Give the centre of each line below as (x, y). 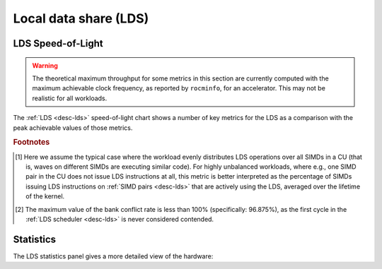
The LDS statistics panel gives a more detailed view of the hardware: (113, 256)
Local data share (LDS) (81, 18)
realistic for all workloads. (70, 98)
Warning (45, 65)
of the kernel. (45, 196)
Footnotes (31, 143)
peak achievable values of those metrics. (73, 128)
